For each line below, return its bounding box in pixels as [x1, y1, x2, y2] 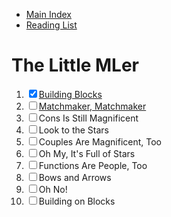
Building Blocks [38, 88, 103, 100]
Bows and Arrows [38, 171, 112, 183]
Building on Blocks [38, 195, 116, 207]
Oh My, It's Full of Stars [38, 147, 136, 159]
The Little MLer [11, 54, 140, 77]
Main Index [25, 9, 72, 20]
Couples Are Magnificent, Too [38, 135, 162, 148]
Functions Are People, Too [38, 159, 148, 171]
